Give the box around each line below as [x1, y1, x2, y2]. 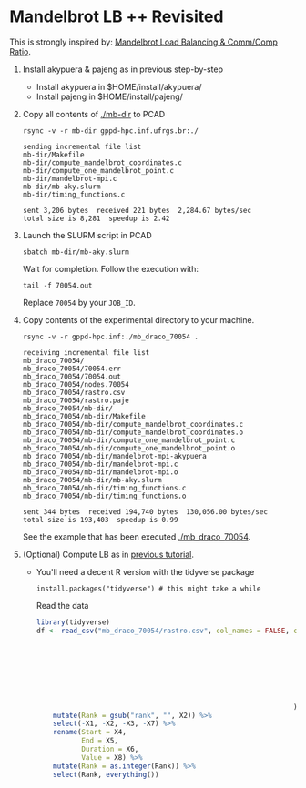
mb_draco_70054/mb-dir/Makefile [22, 411, 146, 420]
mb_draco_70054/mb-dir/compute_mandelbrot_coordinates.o [22, 428, 244, 437]
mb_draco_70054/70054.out [22, 371, 121, 381]
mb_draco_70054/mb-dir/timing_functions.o [22, 491, 187, 500]
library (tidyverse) [36, 617, 111, 627]
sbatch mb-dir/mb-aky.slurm [22, 248, 129, 257]
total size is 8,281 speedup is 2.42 [22, 214, 170, 223]
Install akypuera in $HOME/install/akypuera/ [36, 81, 202, 92]
